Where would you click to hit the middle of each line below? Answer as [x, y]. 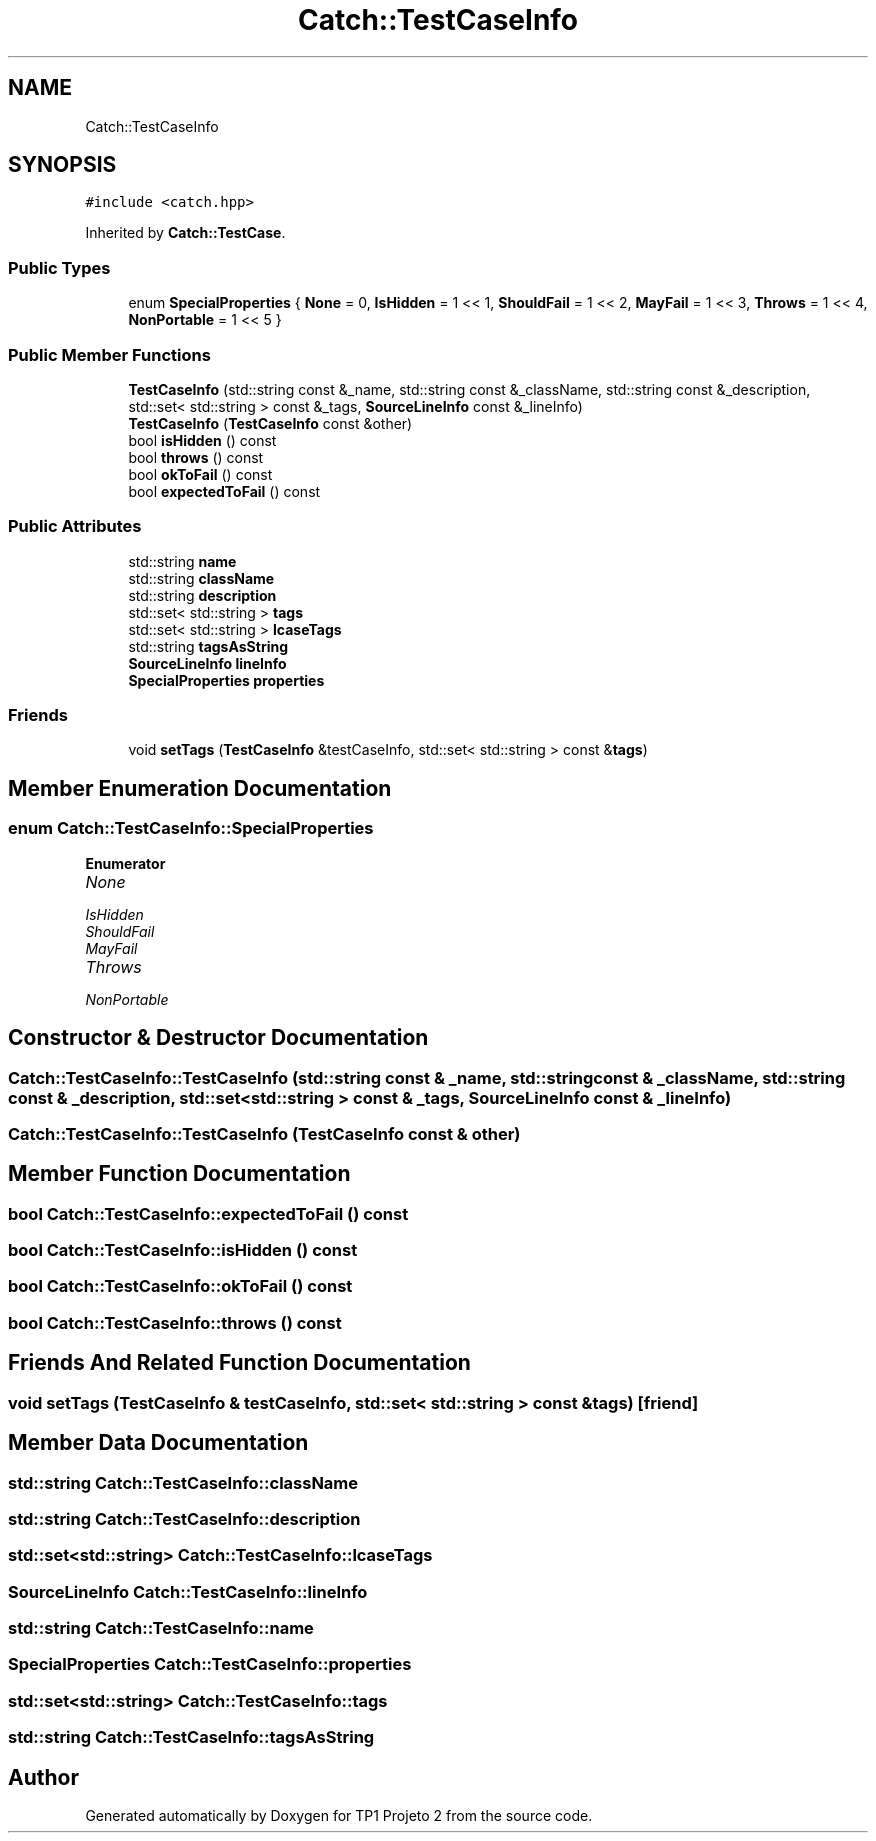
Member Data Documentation [158, 1443]
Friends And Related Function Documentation [239, 1363]
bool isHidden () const [202, 440]
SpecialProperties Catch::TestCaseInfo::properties [210, 1664]
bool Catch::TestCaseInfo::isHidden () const [183, 1250]
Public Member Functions [109, 354]
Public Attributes [75, 526]
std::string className [201, 578]
